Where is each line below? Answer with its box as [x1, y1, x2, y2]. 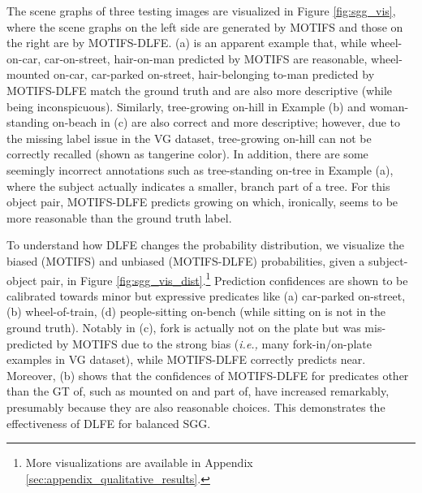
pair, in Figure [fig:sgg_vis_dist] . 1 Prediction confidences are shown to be [40, 269, 408, 288]
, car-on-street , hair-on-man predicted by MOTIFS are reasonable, [37, 50, 368, 67]
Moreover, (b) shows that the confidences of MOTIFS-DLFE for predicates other [6, 366, 409, 383]
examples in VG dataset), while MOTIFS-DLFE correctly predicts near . [6, 351, 366, 368]
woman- [369, 97, 409, 115]
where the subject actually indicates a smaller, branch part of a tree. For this [6, 177, 390, 194]
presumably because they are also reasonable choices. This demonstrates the [6, 398, 385, 415]
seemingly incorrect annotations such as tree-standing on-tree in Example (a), [6, 161, 394, 178]
